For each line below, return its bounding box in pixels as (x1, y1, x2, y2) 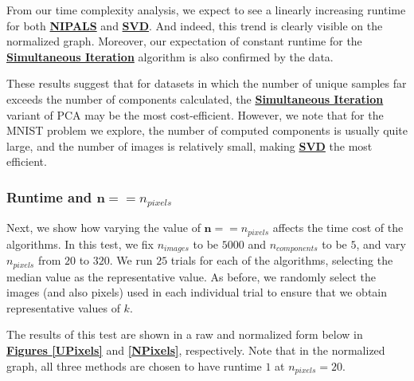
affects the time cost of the (272, 219, 404, 236)
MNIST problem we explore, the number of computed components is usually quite (6, 122, 408, 139)
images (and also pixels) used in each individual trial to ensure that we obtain (6, 284, 388, 300)
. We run (109, 252, 153, 269)
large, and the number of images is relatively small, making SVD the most (6, 137, 373, 154)
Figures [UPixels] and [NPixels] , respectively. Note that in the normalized (6, 342, 385, 358)
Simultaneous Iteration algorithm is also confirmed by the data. (6, 48, 334, 65)
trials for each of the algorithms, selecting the (170, 252, 393, 269)
